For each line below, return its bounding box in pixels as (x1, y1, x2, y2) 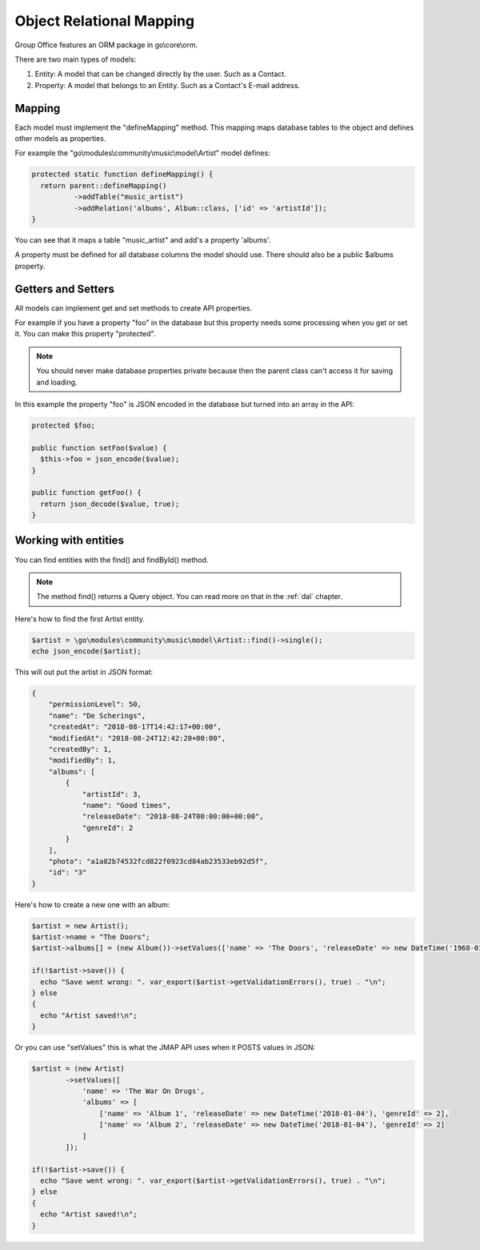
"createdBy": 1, (48, 745, 112, 754)
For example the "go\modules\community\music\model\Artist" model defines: (14, 148, 271, 158)
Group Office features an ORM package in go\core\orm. (14, 40, 198, 50)
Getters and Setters (14, 282, 115, 295)
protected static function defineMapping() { (31, 170, 214, 179)
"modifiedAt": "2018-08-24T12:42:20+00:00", (48, 734, 226, 742)
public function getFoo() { (31, 488, 142, 497)
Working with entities (14, 533, 124, 548)
